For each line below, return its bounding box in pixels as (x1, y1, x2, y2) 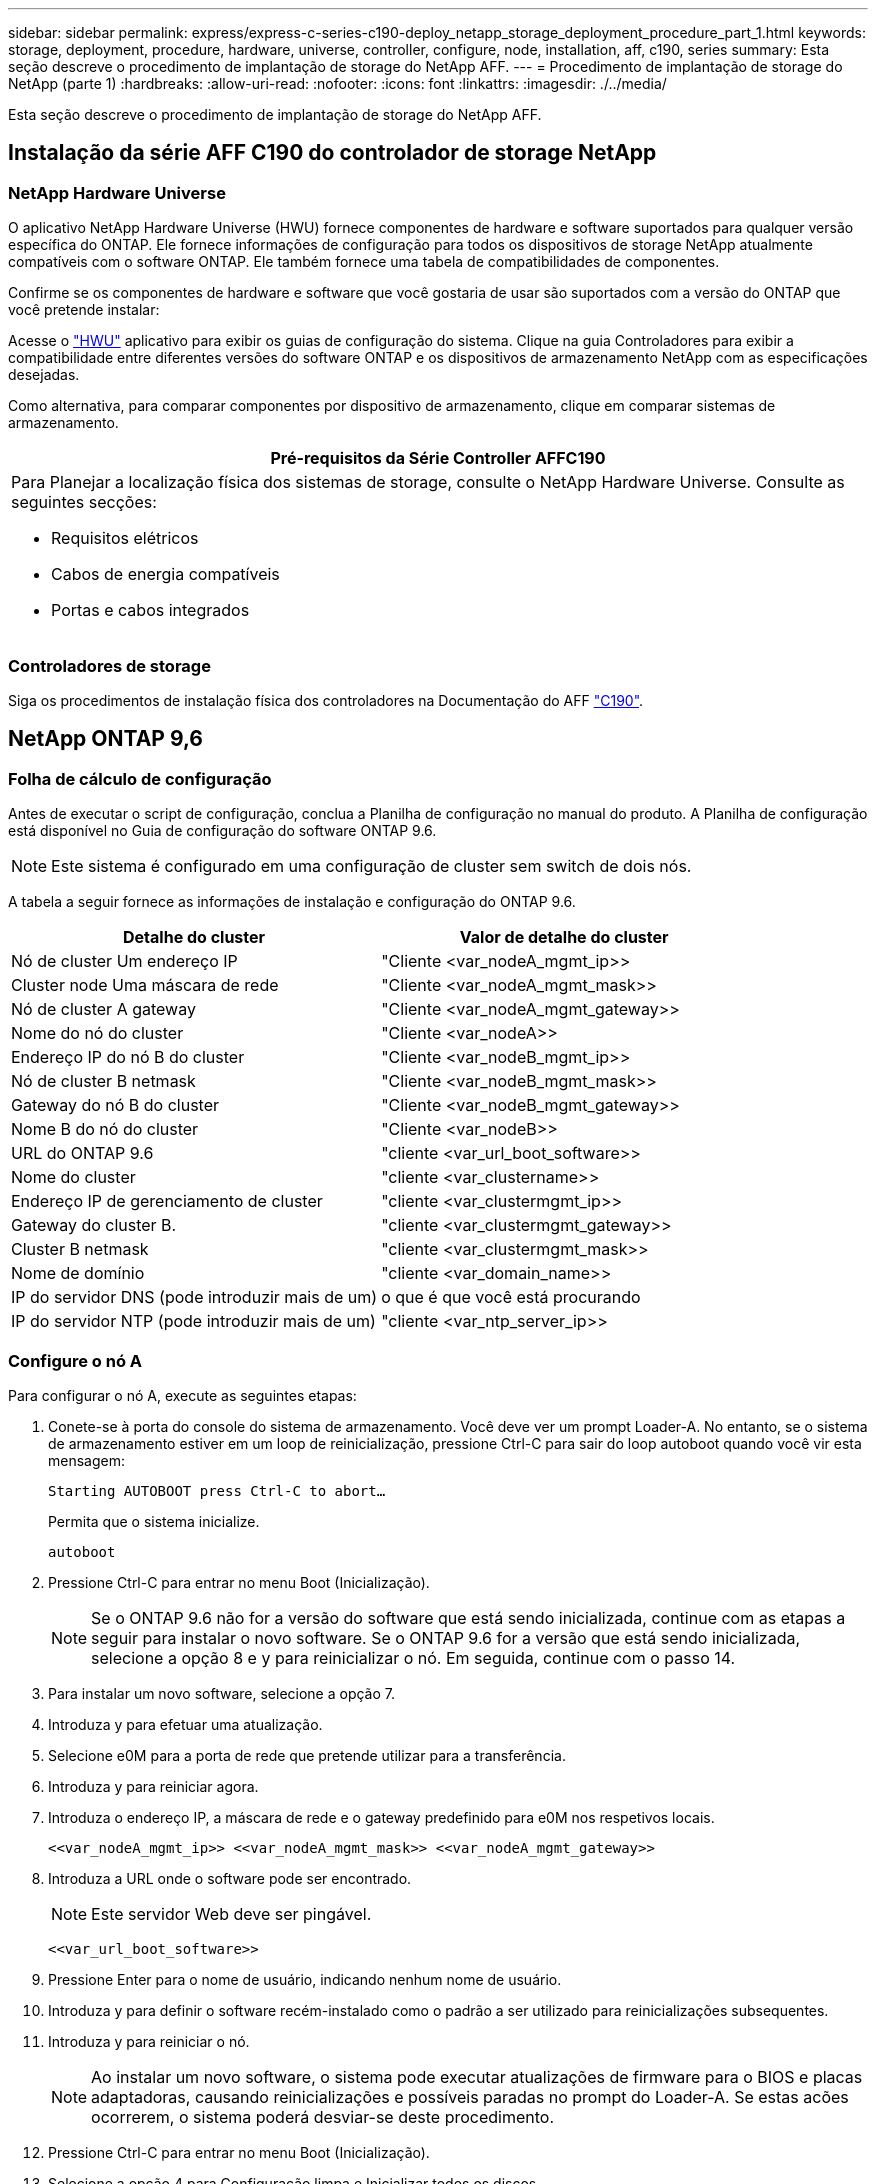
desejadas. (8, 366, 80, 384)
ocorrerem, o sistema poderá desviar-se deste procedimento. (91, 2106, 555, 2127)
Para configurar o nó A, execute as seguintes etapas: (8, 1386, 357, 1404)
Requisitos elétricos (51, 528, 199, 549)
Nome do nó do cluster (11, 1023, 184, 1044)
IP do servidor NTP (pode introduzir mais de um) (11, 1311, 376, 1332)
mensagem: (48, 1451, 125, 1469)
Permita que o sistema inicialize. (48, 1512, 260, 1530)
